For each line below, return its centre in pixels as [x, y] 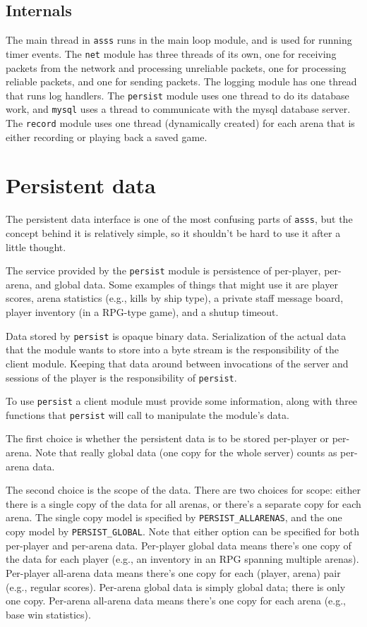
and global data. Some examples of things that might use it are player [187, 284]
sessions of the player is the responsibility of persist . [121, 377]
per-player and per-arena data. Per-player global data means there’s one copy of [179, 545]
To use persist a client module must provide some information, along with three [182, 401]
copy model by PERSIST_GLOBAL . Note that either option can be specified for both [182, 531]
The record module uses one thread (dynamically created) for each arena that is [180, 123]
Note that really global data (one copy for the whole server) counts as [186, 452]
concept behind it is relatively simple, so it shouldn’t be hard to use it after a [173, 233]
